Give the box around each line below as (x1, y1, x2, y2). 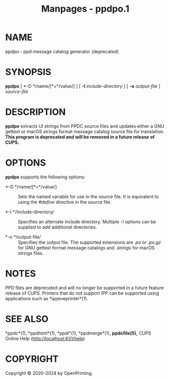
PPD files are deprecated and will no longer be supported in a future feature (5, 284, 164, 291)
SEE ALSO (5, 313, 49, 325)
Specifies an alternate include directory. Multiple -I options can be (18, 218, 156, 225)
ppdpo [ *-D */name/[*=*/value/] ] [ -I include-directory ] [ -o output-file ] (5, 83, 161, 89)
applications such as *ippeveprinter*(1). (5, 295, 88, 301)
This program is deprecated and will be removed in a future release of (5, 134, 155, 140)
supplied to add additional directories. (18, 224, 97, 230)
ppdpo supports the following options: (5, 174, 86, 180)
